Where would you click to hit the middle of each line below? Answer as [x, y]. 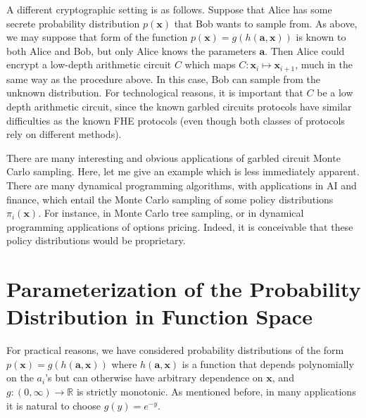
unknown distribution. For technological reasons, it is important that [155, 93]
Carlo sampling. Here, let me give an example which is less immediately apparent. [183, 171]
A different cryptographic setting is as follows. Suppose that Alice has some [169, 9]
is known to [321, 37]
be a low [335, 93]
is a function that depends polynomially [268, 363]
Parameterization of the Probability [184, 289]
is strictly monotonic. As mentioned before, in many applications [216, 392]
